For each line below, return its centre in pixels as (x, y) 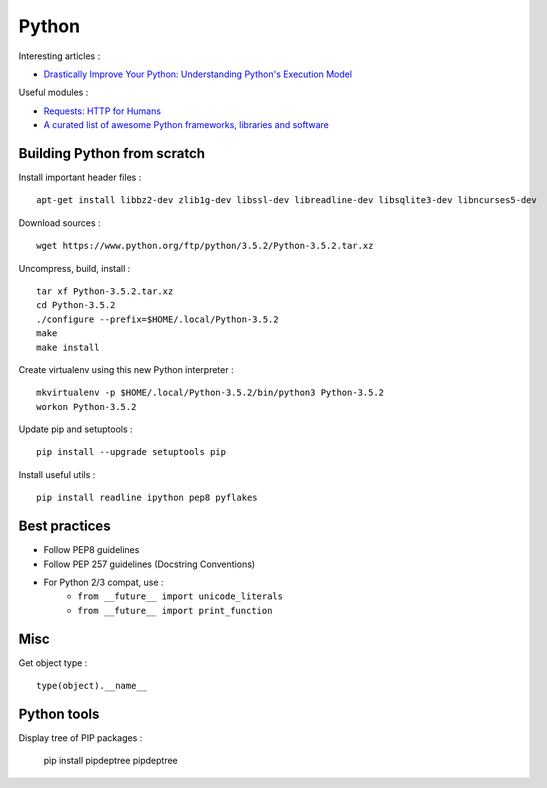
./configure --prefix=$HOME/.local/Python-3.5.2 (157, 319)
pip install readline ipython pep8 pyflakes (147, 498)
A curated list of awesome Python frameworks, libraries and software (186, 125)
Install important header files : (80, 177)
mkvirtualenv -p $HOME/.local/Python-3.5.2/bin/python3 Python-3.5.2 (210, 393)
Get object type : (53, 662)
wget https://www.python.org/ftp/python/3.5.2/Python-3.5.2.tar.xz (205, 246)
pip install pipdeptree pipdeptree (111, 761)
